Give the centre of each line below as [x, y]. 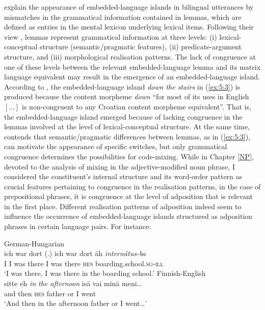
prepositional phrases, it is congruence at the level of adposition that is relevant [128, 196]
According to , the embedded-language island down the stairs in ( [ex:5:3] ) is [122, 86]
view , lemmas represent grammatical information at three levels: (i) [111, 36]
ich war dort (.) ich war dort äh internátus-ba [75, 253]
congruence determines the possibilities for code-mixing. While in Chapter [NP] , [129, 156]
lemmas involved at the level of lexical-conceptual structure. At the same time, [127, 126]
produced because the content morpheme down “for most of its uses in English [127, 96]
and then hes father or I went [50, 293]
